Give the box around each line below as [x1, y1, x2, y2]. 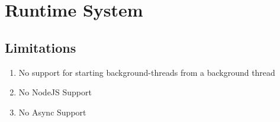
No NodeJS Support [18, 86, 92, 98]
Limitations [5, 38, 76, 56]
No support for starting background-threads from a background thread [18, 66, 275, 78]
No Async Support [18, 105, 86, 118]
